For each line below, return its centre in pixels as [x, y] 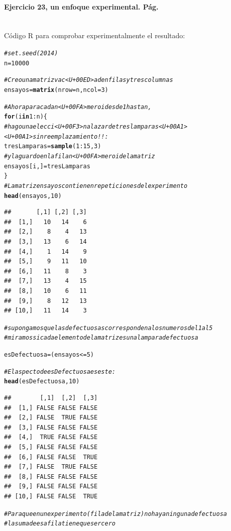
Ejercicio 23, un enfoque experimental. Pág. [81, 6]
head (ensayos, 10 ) [33, 196]
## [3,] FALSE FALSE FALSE [51, 427]
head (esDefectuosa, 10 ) [42, 382]
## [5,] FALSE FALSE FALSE [51, 447]
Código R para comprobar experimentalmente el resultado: [95, 35]
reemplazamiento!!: [76, 136]
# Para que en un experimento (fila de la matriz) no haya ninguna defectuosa [115, 514]
